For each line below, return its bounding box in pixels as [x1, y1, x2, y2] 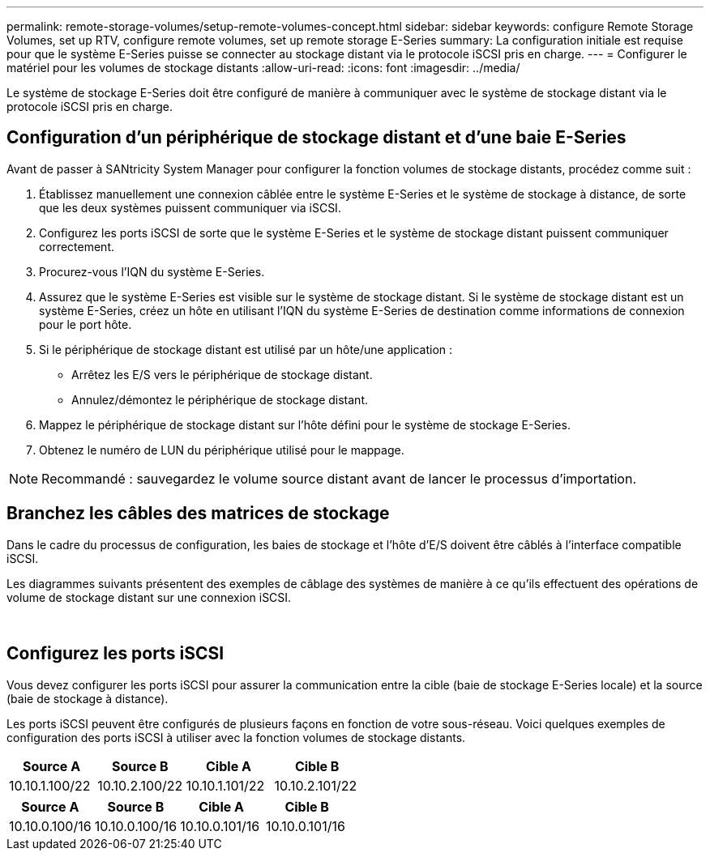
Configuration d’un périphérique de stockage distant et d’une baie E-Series [6, 127, 627, 148]
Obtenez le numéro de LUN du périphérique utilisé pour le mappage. [39, 442, 404, 457]
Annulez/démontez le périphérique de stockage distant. [71, 392, 368, 407]
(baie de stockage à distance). [6, 691, 169, 706]
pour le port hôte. [39, 317, 132, 331]
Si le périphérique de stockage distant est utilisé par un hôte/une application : [39, 342, 453, 356]
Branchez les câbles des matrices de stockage [6, 503, 390, 524]
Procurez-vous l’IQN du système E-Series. [39, 264, 265, 279]
